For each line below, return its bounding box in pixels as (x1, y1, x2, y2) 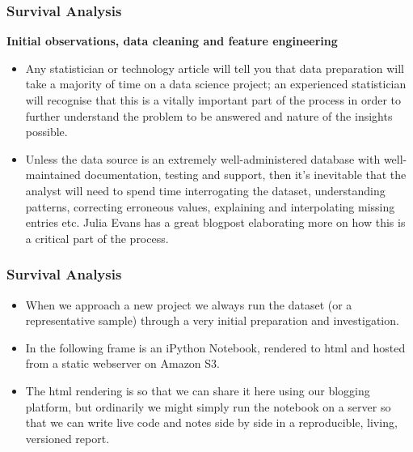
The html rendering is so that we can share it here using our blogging (25, 382, 370, 399)
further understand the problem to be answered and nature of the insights (25, 107, 393, 124)
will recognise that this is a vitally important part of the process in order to (25, 92, 401, 108)
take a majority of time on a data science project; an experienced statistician (25, 75, 407, 92)
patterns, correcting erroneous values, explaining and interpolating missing (25, 198, 395, 215)
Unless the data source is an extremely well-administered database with (25, 150, 381, 167)
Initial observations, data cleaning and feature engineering (6, 32, 338, 49)
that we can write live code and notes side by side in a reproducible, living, (25, 414, 398, 431)
